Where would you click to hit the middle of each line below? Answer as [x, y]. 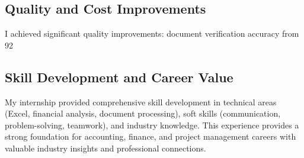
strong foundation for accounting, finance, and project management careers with [151, 136]
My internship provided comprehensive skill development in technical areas [141, 101]
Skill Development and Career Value [119, 77]
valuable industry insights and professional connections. [105, 148]
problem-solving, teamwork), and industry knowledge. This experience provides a [152, 125]
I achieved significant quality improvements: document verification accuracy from [152, 33]
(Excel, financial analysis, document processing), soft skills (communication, [143, 113]
